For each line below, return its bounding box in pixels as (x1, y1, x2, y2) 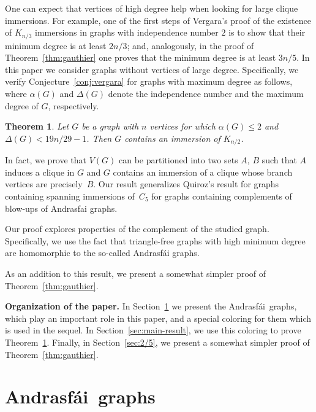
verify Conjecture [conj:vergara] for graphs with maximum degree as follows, (5, 75, 293, 88)
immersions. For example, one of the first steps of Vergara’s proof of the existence (5, 14, 311, 26)
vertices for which (149, 120, 216, 133)
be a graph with (81, 120, 139, 133)
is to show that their (228, 26, 306, 39)
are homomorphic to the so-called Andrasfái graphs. (5, 246, 200, 259)
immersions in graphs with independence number (34, 26, 219, 39)
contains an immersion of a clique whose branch (113, 165, 293, 178)
